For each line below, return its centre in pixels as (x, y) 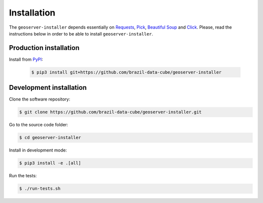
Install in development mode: (38, 150)
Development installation (48, 88)
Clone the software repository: (40, 99)
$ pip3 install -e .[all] (50, 163)
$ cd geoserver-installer (50, 138)
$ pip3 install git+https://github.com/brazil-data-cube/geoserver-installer (126, 72)
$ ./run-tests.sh (40, 189)
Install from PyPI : (26, 59)
